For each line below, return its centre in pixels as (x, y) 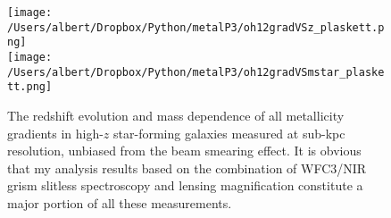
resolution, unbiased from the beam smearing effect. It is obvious (184, 151)
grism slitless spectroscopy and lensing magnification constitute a (185, 185)
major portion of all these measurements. (120, 202)
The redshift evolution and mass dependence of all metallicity (176, 115)
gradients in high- (55, 133)
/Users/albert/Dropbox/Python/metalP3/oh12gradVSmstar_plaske (196, 72)
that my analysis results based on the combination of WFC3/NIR (187, 168)
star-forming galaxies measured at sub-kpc (229, 133)
